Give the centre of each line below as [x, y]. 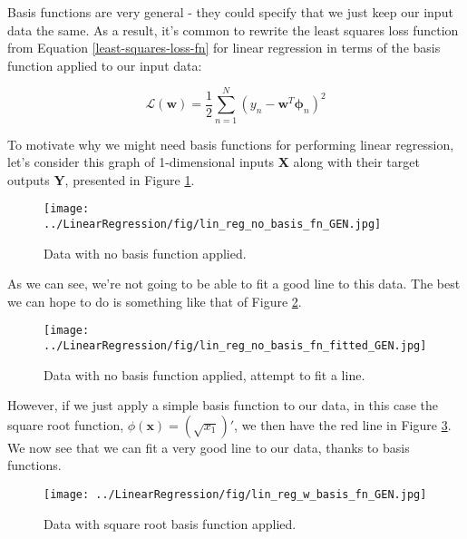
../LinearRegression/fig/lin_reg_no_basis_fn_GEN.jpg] [213, 224]
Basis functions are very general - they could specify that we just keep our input [230, 12]
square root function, [66, 424]
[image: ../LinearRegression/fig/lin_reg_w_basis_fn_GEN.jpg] [235, 495]
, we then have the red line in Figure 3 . [343, 424]
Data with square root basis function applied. [170, 523]
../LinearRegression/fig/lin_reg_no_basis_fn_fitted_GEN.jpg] [235, 346]
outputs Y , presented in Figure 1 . [101, 179]
